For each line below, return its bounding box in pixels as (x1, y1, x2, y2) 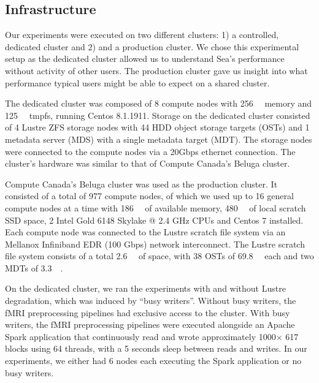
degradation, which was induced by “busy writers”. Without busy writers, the (5, 294, 296, 307)
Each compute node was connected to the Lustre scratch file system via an (5, 226, 286, 238)
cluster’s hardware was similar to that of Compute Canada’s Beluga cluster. (5, 157, 290, 170)
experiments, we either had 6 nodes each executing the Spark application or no (5, 354, 302, 367)
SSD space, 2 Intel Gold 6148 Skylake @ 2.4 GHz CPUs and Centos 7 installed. (5, 213, 304, 226)
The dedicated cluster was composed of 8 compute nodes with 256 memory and (5, 97, 312, 110)
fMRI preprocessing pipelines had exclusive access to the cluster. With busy (5, 306, 290, 319)
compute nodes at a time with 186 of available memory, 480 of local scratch (5, 201, 306, 214)
